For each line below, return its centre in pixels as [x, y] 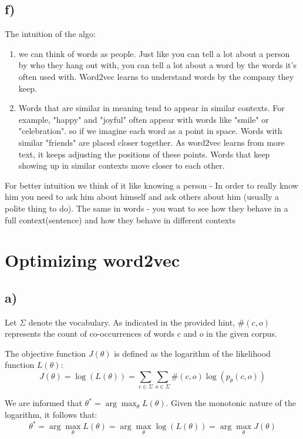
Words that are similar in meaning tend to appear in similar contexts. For [151, 108]
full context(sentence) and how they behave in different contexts [120, 219]
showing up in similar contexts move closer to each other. [122, 165]
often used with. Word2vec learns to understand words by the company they [156, 76]
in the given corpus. [242, 334]
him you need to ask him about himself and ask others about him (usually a [142, 197]
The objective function [46, 353]
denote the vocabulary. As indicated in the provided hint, [132, 322]
